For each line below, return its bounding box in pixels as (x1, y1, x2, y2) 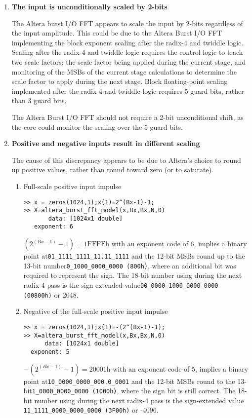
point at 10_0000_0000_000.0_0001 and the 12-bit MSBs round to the (23, 376, 235, 386)
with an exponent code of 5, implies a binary (113, 363, 249, 374)
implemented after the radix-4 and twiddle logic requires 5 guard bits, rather (11, 85, 244, 96)
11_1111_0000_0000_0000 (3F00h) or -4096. (23, 405, 159, 415)
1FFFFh (84, 241, 110, 248)
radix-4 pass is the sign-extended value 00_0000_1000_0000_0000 (23, 280, 218, 290)
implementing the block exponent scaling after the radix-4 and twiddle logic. (11, 37, 244, 47)
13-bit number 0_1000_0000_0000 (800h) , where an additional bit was (23, 260, 236, 270)
